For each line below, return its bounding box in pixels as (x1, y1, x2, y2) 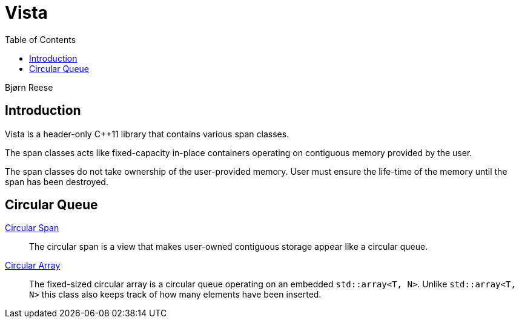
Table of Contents (5, 34, 76, 45)
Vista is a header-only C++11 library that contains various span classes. (5, 128, 289, 139)
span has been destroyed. (5, 176, 108, 187)
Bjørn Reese (5, 82, 53, 93)
